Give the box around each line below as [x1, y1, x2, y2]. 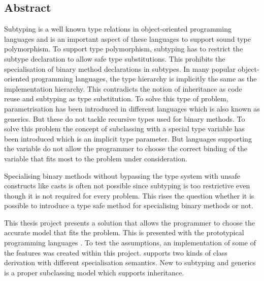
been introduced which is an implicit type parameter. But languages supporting [4, 133, 252, 144]
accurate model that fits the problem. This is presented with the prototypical [4, 227, 244, 238]
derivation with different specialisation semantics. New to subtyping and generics [4, 257, 256, 268]
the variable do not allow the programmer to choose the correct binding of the [4, 143, 248, 154]
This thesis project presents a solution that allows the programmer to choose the [4, 217, 255, 228]
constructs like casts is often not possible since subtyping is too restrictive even [4, 180, 250, 191]
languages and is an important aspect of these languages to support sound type [4, 33, 251, 44]
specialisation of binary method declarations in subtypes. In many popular [4, 63, 236, 74]
